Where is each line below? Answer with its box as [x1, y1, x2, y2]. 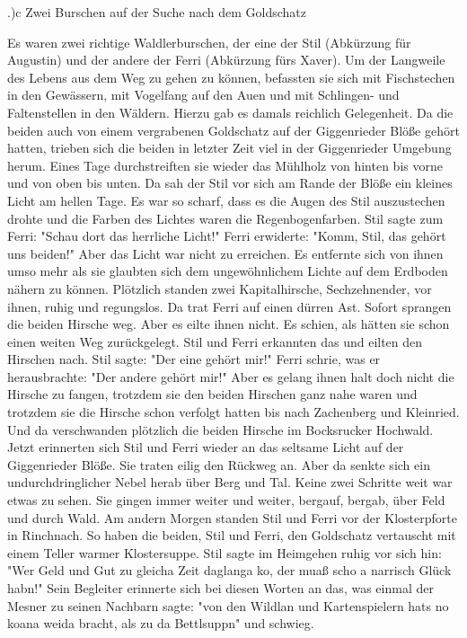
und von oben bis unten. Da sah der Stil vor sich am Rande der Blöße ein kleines [7, 173, 453, 192]
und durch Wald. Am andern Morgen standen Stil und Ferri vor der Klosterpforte [7, 508, 457, 527]
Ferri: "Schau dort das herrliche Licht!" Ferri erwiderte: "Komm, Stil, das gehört [7, 226, 446, 245]
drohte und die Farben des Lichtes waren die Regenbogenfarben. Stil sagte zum [7, 208, 444, 227]
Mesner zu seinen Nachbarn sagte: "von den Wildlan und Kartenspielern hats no [7, 596, 449, 615]
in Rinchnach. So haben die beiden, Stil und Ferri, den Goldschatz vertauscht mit [7, 526, 456, 545]
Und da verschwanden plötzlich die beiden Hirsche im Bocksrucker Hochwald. [7, 420, 434, 439]
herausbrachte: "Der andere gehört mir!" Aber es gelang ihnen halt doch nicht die [7, 367, 454, 385]
